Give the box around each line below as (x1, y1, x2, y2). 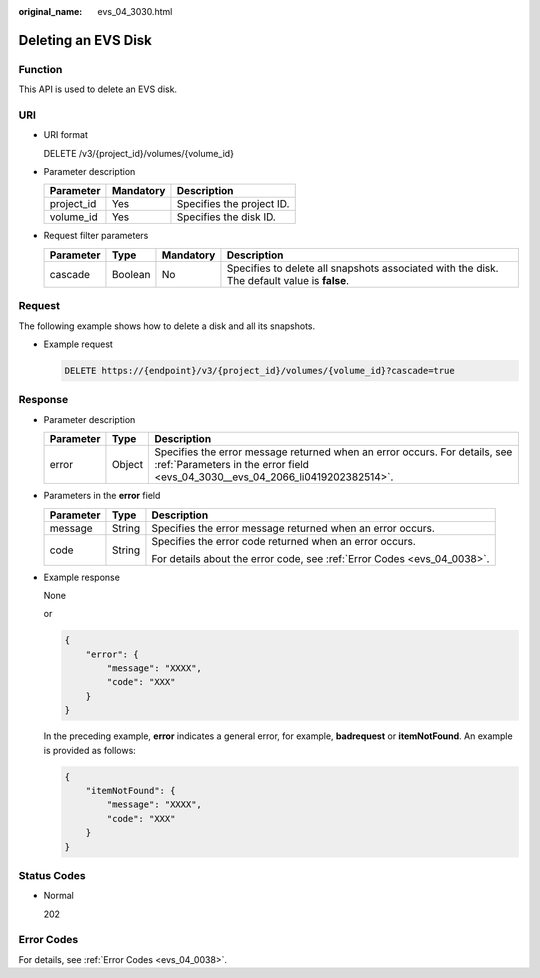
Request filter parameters (43, 230, 149, 242)
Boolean (111, 267, 151, 281)
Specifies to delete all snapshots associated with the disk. (226, 261, 499, 275)
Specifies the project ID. (176, 197, 290, 211)
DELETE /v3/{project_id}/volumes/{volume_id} (43, 147, 235, 159)
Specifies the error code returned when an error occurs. (151, 534, 417, 548)
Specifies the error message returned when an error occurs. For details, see (154, 445, 513, 459)
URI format (43, 129, 89, 141)
